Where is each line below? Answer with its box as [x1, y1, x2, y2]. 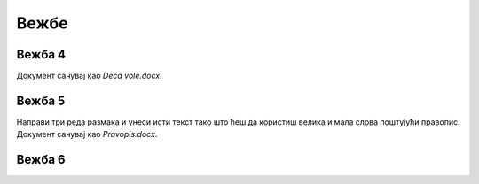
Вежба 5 [16, 93, 66, 108]
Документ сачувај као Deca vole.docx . [16, 71, 163, 81]
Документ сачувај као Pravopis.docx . [16, 129, 158, 140]
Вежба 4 [16, 47, 67, 62]
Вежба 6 [16, 152, 66, 167]
